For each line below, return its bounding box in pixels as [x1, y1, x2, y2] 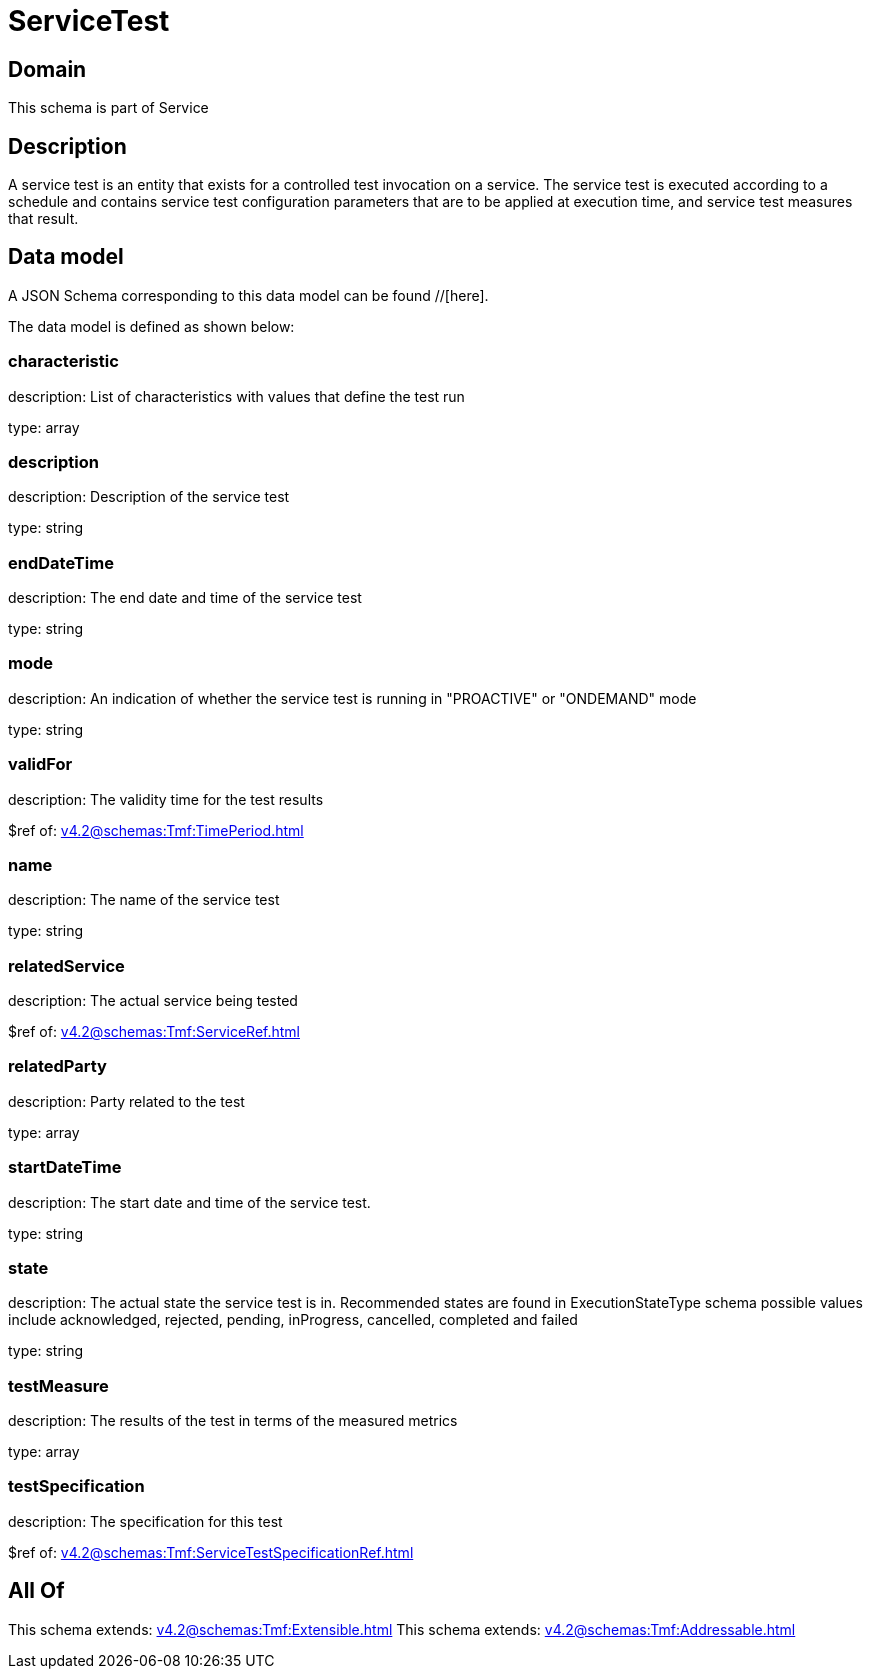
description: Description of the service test [8, 488, 290, 506]
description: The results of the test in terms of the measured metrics [8, 1412, 458, 1430]
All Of [8, 1578, 65, 1604]
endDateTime [8, 552, 114, 573]
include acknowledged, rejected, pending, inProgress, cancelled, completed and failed [8, 1311, 578, 1329]
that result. [8, 210, 79, 228]
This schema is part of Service [8, 99, 209, 117]
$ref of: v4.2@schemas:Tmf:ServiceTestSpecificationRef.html [8, 1543, 414, 1561]
